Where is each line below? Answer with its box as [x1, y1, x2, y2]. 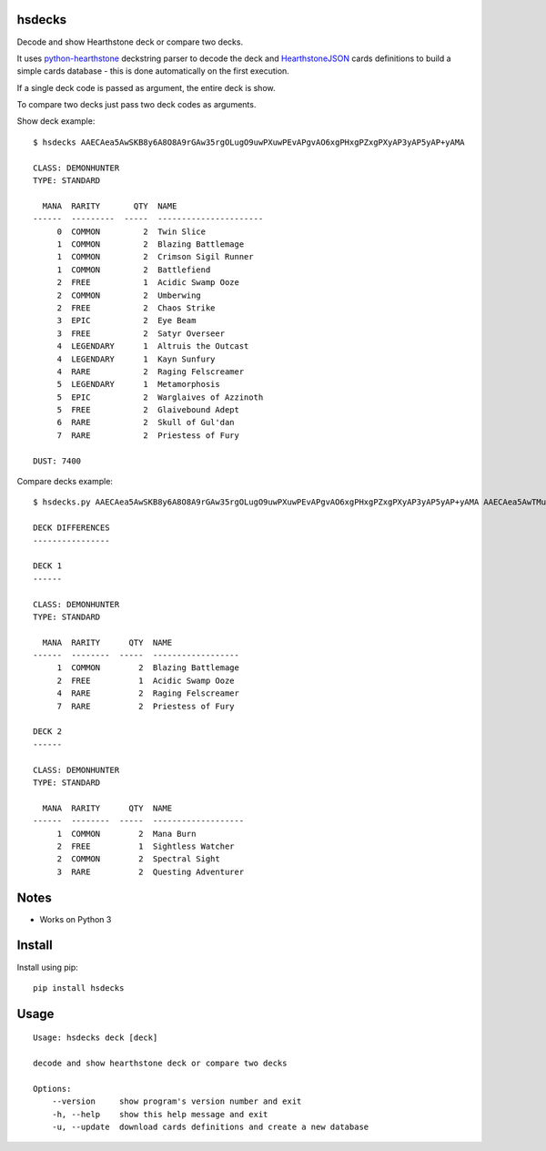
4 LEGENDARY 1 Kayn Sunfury [56, 353, 216, 364]
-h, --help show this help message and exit [51, 1109, 268, 1119]
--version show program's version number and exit [51, 1096, 302, 1106]
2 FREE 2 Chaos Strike [56, 302, 216, 313]
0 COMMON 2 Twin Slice [56, 226, 207, 237]
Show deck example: [16, 116, 96, 127]
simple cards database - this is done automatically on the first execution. [16, 66, 290, 76]
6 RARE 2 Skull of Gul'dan [56, 417, 236, 428]
